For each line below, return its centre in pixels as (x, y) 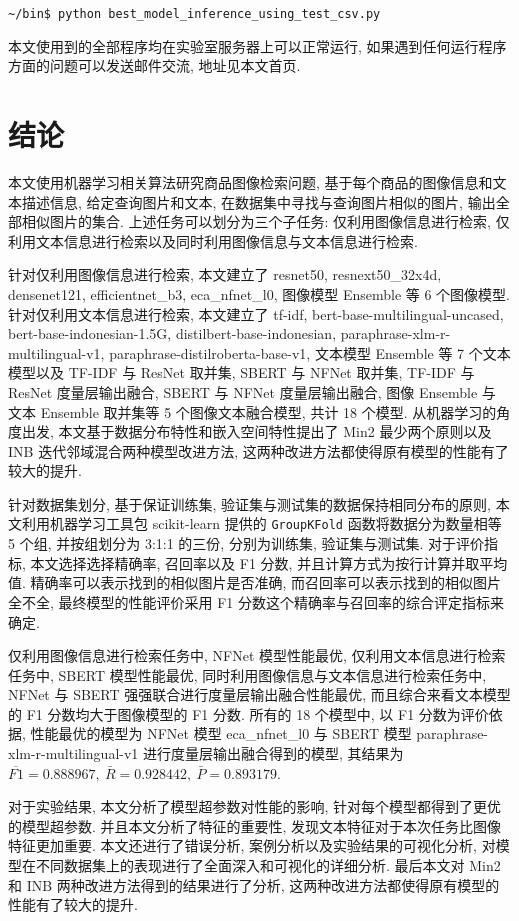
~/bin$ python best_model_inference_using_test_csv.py (194, 14)
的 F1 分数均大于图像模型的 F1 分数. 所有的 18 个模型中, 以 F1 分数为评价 (248, 713)
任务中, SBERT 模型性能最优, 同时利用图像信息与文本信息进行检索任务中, (247, 674)
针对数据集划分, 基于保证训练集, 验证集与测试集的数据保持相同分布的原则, (249, 503)
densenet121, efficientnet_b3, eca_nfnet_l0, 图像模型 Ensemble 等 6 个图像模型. (259, 293)
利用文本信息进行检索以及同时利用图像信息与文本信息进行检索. (213, 240)
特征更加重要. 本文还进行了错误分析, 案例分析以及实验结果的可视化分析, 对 (252, 845)
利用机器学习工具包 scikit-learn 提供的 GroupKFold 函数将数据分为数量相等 (261, 523)
